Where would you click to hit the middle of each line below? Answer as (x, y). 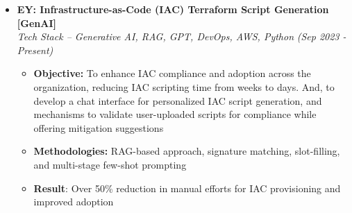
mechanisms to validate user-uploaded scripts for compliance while (175, 114)
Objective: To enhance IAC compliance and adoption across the (172, 73)
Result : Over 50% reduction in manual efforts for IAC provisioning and (187, 188)
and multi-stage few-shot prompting (110, 164)
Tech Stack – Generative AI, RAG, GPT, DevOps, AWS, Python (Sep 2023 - (182, 36)
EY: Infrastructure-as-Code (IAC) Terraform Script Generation (173, 9)
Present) (35, 50)
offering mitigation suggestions (99, 127)
